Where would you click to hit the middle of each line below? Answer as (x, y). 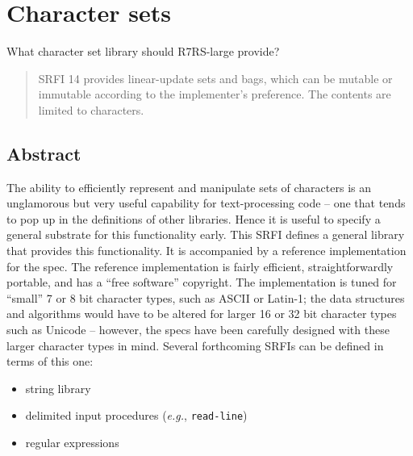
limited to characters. (91, 109)
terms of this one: (50, 361)
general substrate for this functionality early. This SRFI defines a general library (206, 234)
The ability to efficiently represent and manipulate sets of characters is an (189, 187)
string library (58, 388)
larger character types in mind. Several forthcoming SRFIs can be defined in (195, 345)
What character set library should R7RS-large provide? (143, 51)
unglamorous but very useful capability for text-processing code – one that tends (206, 203)
